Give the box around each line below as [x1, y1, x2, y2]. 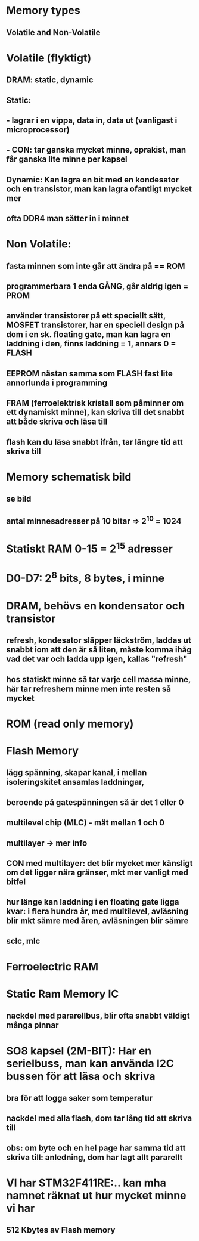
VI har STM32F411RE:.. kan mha [6, 1176, 167, 1190]
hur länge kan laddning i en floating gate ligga [6, 897, 180, 907]
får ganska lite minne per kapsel [6, 154, 128, 165]
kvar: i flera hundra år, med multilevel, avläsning [6, 906, 189, 917]
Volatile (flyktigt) [6, 51, 92, 64]
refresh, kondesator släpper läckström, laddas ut [6, 636, 192, 646]
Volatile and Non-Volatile [6, 27, 101, 38]
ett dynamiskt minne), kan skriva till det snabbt [6, 407, 185, 417]
